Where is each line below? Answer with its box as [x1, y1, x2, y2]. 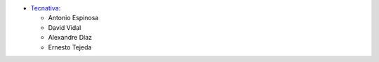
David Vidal [48, 23, 81, 31]
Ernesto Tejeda [48, 42, 92, 52]
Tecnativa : [30, 4, 61, 12]
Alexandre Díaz [48, 33, 93, 42]
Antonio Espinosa [48, 14, 99, 22]
